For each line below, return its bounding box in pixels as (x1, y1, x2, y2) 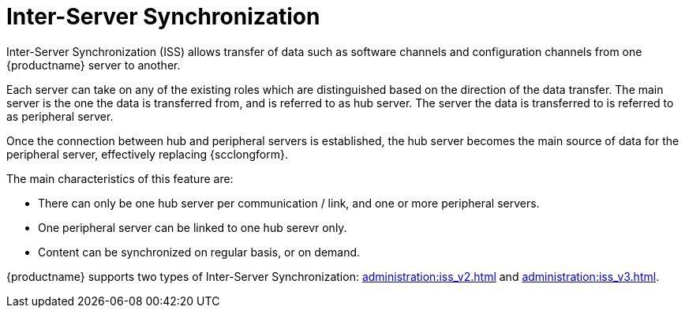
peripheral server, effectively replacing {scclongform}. (6, 147, 289, 161)
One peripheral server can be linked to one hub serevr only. (38, 220, 347, 234)
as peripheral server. (6, 109, 114, 123)
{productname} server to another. (6, 58, 181, 72)
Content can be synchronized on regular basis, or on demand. (38, 245, 361, 259)
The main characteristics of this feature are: (6, 171, 234, 185)
